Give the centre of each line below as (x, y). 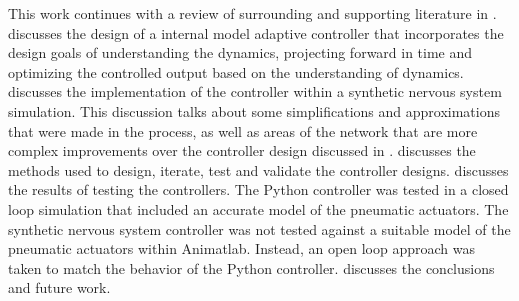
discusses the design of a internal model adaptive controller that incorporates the (256, 32)
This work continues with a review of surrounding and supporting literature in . (252, 13)
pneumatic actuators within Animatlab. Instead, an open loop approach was (242, 248)
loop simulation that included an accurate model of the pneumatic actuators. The (258, 208)
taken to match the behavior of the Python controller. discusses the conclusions (251, 267)
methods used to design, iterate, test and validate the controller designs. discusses (258, 169)
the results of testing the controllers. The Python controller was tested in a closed (258, 189)
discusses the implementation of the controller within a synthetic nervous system (255, 91)
